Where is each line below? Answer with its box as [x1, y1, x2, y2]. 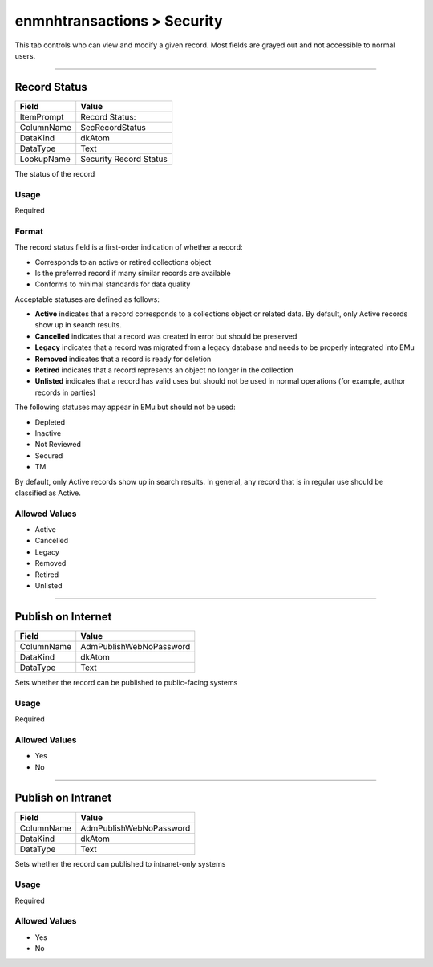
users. [14, 51, 36, 60]
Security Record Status [80, 153, 168, 165]
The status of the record [14, 169, 95, 178]
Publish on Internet [14, 610, 112, 624]
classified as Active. [14, 488, 82, 498]
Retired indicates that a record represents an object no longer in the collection [34, 365, 294, 375]
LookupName [19, 153, 71, 165]
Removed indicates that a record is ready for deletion [34, 354, 212, 364]
